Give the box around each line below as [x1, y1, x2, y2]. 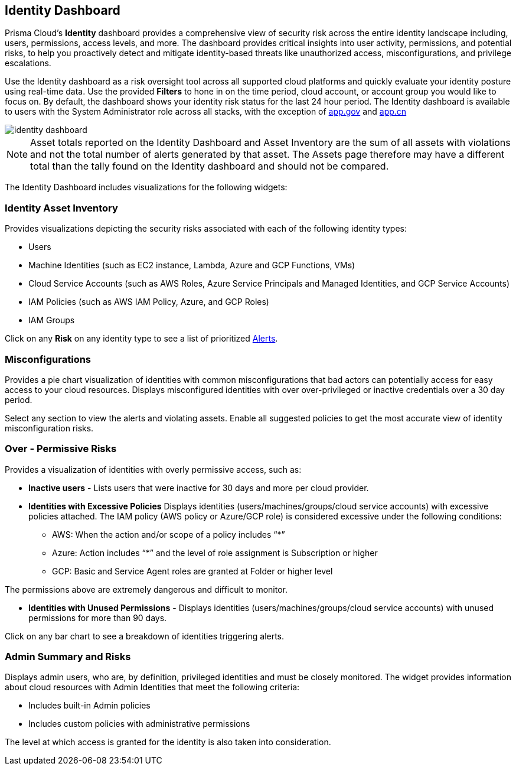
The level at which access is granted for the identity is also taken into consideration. [5, 737, 331, 748]
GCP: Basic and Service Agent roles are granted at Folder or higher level [52, 566, 333, 576]
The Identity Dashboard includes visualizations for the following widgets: [5, 182, 288, 193]
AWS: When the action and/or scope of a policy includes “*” [52, 529, 285, 540]
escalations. [5, 58, 51, 69]
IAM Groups [28, 315, 75, 326]
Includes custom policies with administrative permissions [28, 719, 250, 729]
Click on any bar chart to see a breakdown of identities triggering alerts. [5, 631, 285, 641]
